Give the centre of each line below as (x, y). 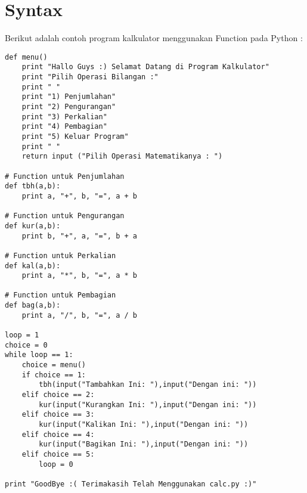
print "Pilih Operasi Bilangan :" (90, 77)
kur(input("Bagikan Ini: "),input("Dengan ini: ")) (144, 444)
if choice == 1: (54, 375)
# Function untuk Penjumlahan (65, 176)
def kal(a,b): (33, 266)
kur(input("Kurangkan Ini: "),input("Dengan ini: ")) (148, 404)
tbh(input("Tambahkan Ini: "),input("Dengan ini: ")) (148, 385)
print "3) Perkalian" (64, 117)
